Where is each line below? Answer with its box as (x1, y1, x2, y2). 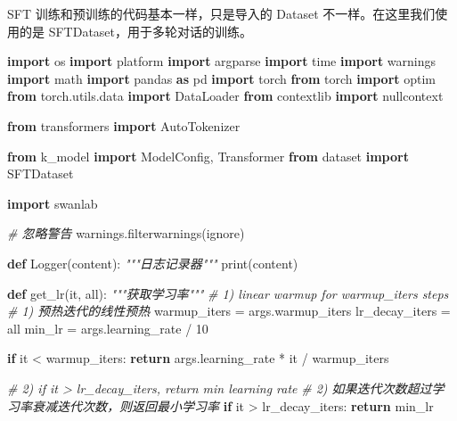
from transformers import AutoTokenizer (7, 116, 241, 135)
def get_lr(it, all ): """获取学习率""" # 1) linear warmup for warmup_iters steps (7, 284, 449, 302)
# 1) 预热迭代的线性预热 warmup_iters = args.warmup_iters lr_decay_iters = (7, 301, 451, 320)
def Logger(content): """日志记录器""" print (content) (7, 253, 298, 272)
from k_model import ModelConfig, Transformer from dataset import (7, 146, 409, 165)
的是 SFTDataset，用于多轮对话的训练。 (19, 21, 253, 40)
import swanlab (7, 194, 98, 212)
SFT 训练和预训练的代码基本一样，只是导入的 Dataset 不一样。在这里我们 (7, 4, 436, 22)
